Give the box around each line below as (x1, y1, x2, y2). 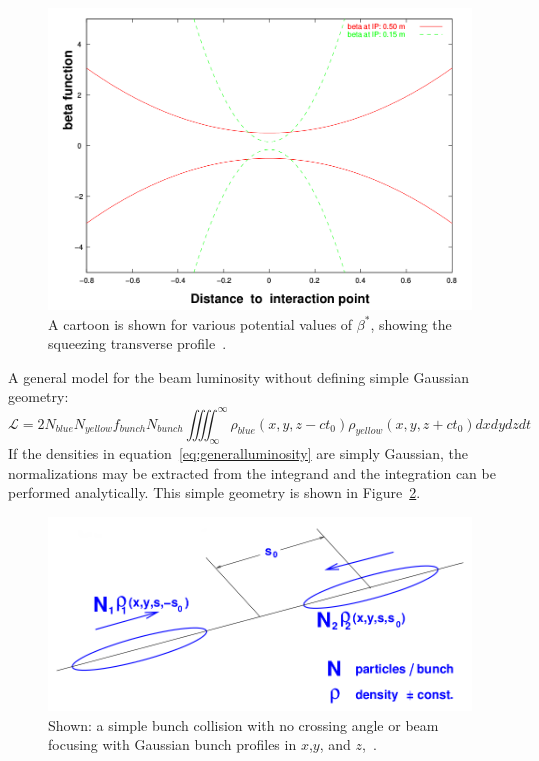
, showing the (370, 313, 452, 334)
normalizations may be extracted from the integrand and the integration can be (8, 462, 496, 483)
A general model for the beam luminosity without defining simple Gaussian (8, 366, 469, 387)
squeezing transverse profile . (48, 333, 227, 354)
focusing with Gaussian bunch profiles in (48, 734, 297, 755)
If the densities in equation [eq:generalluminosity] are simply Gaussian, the (8, 443, 468, 464)
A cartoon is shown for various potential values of (48, 313, 353, 334)
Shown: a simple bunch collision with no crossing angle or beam (48, 714, 439, 735)
